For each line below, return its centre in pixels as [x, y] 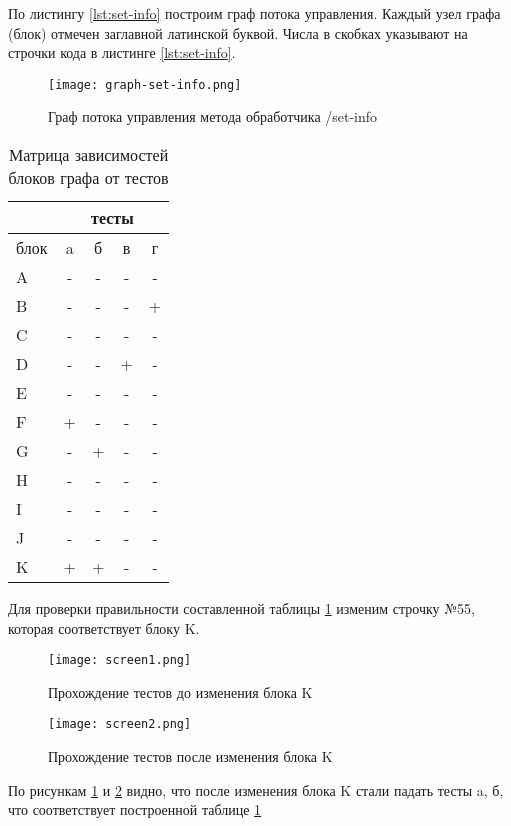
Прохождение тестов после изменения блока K [190, 756]
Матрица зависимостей [89, 155]
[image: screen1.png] [120, 660]
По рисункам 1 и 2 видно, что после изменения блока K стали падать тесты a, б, [256, 789]
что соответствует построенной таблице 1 [135, 809]
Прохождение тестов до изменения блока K [180, 691]
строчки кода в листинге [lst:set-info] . [122, 52]
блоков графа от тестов [88, 178]
